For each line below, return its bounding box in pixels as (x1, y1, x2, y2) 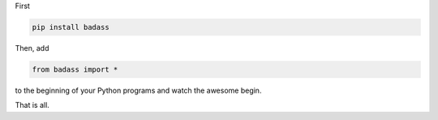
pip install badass (32, 23, 109, 31)
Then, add (15, 43, 49, 52)
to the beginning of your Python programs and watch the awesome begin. (15, 85, 262, 95)
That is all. (15, 101, 50, 110)
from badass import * (32, 64, 118, 74)
